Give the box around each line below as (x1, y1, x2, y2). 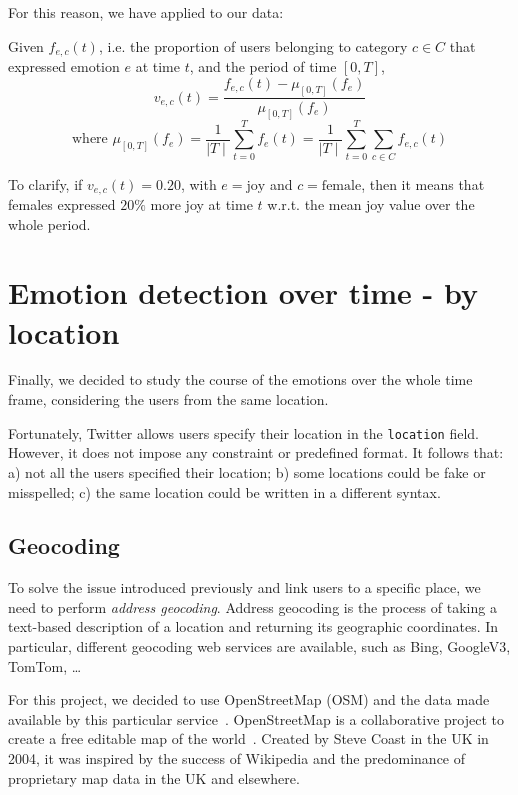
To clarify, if (8, 173, 83, 194)
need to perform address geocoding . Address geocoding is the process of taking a (8, 596, 497, 617)
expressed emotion (8, 56, 120, 77)
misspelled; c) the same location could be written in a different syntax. (8, 481, 441, 502)
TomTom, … (8, 655, 82, 676)
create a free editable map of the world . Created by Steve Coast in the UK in (8, 728, 489, 749)
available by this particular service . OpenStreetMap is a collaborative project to (8, 708, 504, 729)
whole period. (8, 213, 91, 234)
